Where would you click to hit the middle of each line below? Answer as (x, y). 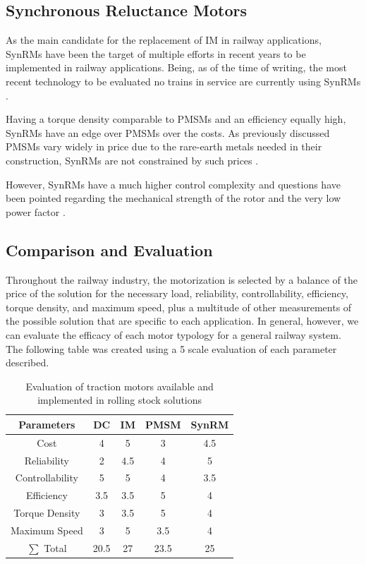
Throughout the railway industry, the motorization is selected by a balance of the (182, 279)
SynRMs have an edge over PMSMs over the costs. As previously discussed (168, 132)
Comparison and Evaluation (109, 250)
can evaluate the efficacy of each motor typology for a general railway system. (173, 334)
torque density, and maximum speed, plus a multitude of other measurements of (179, 307)
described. (28, 362)
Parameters (47, 424)
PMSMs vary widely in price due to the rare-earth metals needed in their (164, 146)
